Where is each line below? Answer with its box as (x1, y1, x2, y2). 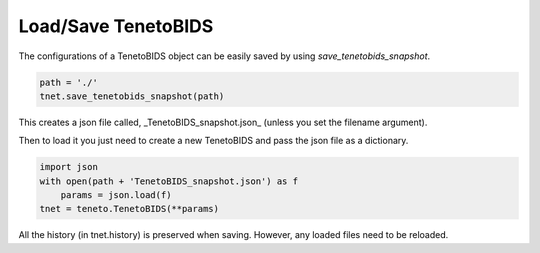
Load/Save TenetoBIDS (18, 15, 214, 37)
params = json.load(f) (60, 190, 172, 201)
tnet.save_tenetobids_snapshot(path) (39, 90, 225, 102)
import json (39, 161, 99, 173)
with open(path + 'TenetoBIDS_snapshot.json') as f (39, 175, 299, 187)
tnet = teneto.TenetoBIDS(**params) (39, 203, 220, 215)
